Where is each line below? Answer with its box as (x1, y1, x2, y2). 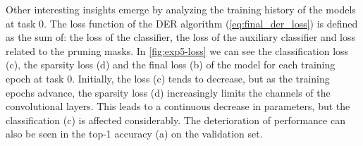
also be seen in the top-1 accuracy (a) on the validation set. (6, 126, 263, 141)
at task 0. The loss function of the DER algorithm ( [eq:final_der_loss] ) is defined (6, 16, 358, 30)
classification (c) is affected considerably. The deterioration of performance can (6, 112, 345, 127)
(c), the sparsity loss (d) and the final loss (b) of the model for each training (6, 57, 336, 72)
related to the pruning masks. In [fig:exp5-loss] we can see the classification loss (6, 43, 349, 58)
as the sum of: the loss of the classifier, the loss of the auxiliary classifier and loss (6, 30, 356, 44)
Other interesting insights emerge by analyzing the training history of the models (6, 2, 356, 16)
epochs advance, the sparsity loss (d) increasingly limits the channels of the (6, 85, 331, 99)
